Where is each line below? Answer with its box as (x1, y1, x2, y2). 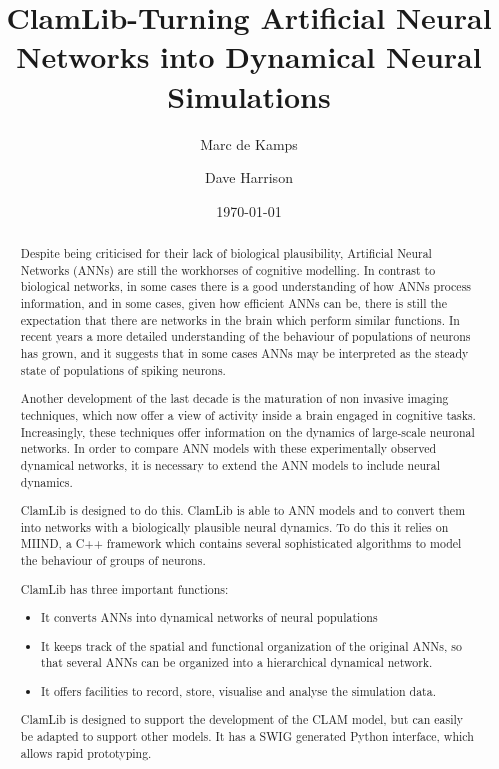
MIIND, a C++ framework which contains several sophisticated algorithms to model (20, 535, 462, 552)
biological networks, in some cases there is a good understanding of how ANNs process (20, 278, 472, 295)
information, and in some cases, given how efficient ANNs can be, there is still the (20, 295, 447, 312)
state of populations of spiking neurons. (20, 361, 226, 378)
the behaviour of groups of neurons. (20, 552, 206, 569)
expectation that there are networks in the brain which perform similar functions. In (20, 311, 460, 328)
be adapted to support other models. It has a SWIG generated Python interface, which (20, 728, 474, 745)
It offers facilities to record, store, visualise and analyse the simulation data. (41, 682, 436, 699)
